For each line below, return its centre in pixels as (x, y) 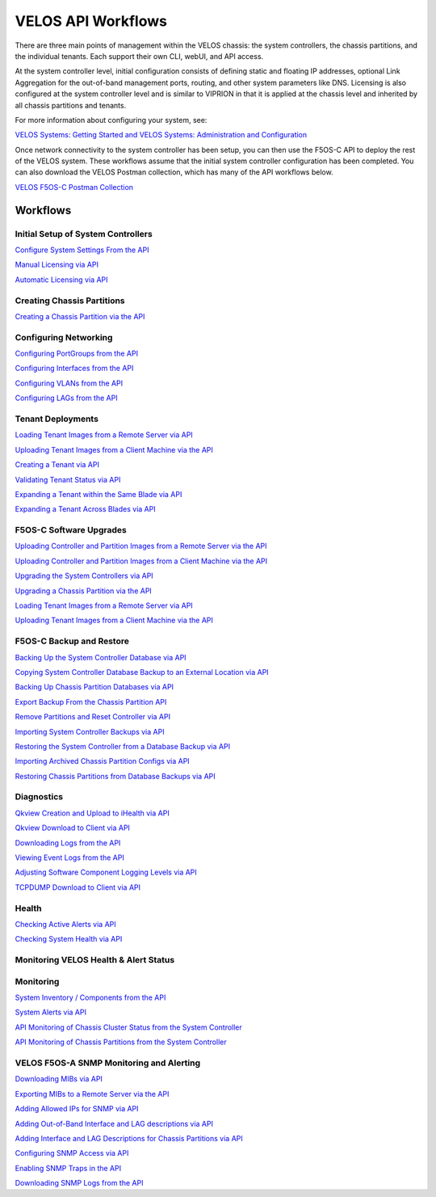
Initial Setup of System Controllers (84, 234)
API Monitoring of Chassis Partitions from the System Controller (121, 1042)
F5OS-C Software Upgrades (71, 530)
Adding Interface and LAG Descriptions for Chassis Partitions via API (129, 1138)
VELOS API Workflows (91, 21)
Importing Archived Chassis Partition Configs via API (102, 761)
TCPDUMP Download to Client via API (78, 887)
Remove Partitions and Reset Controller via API (93, 717)
